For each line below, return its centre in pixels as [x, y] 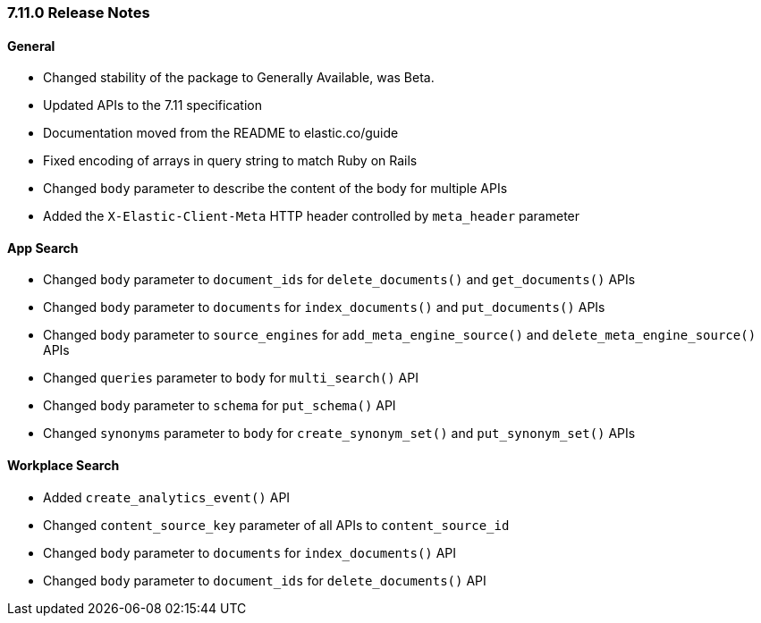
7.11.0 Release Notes [79, 13]
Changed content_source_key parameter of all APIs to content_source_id [276, 525]
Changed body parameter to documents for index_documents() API [250, 552]
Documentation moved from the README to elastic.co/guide [221, 133]
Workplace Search [63, 466]
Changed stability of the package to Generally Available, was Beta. [239, 78]
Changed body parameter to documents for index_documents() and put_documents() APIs [324, 307]
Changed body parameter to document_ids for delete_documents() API [265, 580]
